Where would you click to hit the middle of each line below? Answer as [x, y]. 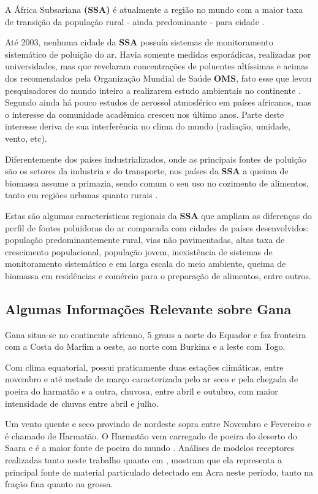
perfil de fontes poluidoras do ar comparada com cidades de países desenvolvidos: [157, 227]
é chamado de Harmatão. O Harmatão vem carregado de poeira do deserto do [151, 435]
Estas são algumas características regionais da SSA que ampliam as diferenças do [158, 215]
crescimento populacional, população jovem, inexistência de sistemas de [139, 251]
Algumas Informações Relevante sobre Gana [148, 308]
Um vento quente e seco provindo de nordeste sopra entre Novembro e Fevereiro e [158, 424]
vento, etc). [26, 138]
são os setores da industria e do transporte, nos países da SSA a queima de [147, 171]
